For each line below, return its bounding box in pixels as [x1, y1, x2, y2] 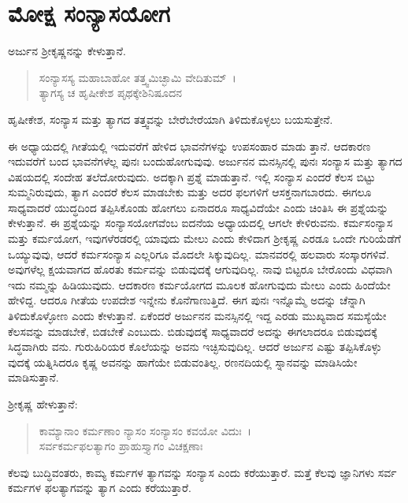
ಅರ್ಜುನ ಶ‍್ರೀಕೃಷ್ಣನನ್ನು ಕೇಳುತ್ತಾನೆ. [8, 43, 126, 59]
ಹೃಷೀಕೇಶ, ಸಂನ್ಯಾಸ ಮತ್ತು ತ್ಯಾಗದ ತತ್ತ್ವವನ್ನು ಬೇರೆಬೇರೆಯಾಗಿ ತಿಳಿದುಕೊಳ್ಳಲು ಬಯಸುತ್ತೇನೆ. [8, 110, 333, 127]
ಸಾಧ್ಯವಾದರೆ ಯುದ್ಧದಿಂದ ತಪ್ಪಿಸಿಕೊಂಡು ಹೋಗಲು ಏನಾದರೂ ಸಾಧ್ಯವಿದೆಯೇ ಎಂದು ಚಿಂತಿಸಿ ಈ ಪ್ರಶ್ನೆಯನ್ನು [8, 199, 389, 215]
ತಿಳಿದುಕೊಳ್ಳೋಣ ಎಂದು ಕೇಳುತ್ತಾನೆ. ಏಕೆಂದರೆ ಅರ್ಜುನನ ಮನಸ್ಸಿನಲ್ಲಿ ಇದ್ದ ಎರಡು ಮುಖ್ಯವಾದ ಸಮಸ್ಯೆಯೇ [8, 307, 387, 324]
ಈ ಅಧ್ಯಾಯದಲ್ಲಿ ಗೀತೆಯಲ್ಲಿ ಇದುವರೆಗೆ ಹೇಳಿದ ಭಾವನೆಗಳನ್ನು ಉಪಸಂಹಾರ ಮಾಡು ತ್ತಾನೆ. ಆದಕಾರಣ [8, 137, 371, 154]
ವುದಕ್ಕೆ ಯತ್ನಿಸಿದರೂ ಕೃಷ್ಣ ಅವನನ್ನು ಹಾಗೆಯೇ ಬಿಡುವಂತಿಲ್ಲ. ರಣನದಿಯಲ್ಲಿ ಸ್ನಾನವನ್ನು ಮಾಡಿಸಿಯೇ [8, 353, 358, 370]
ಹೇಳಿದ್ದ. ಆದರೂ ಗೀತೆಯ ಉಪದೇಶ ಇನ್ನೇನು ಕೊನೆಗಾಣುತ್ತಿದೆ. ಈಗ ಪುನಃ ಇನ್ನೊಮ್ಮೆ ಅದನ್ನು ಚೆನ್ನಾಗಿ [8, 292, 365, 308]
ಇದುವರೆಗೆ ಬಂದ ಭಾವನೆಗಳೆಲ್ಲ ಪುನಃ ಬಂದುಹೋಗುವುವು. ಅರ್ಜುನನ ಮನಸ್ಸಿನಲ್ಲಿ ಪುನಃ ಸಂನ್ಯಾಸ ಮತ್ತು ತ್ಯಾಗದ [8, 153, 402, 170]
